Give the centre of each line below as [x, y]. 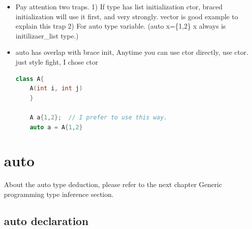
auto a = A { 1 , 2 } [56, 127]
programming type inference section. [59, 194]
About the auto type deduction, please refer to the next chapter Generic [113, 184]
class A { [30, 79]
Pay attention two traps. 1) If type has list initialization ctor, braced [119, 6]
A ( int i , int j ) [56, 89]
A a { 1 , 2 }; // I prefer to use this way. [98, 117]
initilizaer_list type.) [47, 35]
